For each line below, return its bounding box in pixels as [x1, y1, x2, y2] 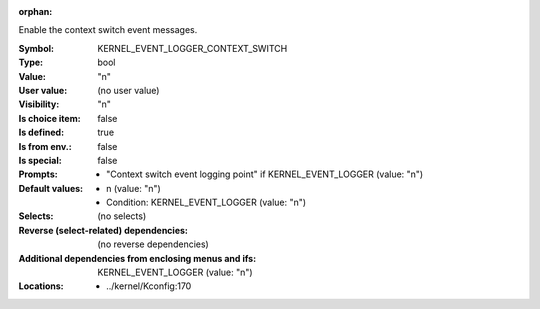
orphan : [18, 6, 53, 17]
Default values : [18, 182, 84, 194]
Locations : [18, 280, 64, 292]
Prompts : [18, 168, 59, 180]
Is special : [18, 154, 62, 166]
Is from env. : [18, 140, 72, 152]
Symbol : [18, 42, 55, 54]
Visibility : [18, 98, 60, 110]
